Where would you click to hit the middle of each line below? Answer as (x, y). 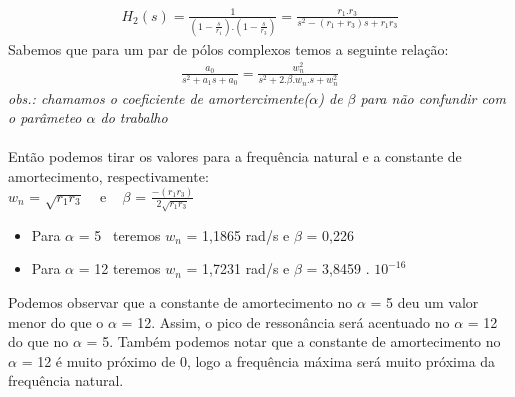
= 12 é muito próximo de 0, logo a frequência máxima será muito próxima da (258, 360)
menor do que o (56, 321)
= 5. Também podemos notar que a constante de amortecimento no (293, 341)
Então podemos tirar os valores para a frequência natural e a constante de (235, 156)
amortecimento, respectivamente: (108, 176)
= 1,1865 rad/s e (238, 234)
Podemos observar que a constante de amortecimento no (180, 302)
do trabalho (134, 117)
